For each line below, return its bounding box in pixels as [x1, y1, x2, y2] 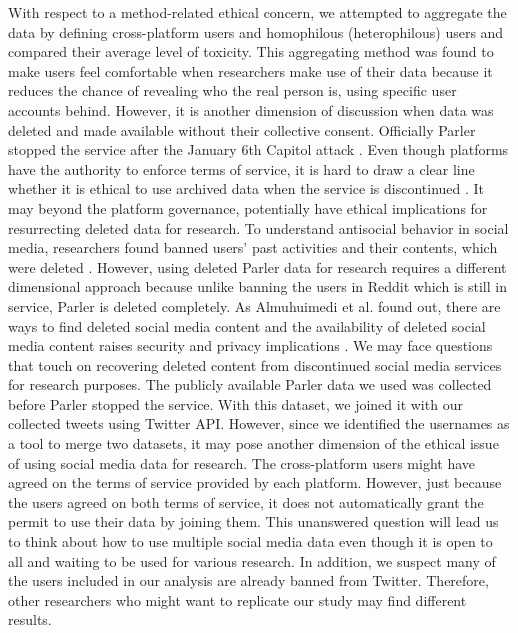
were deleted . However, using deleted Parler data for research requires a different [8, 256, 507, 277]
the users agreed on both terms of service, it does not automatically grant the [8, 491, 484, 512]
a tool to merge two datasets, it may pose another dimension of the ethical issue [8, 433, 499, 454]
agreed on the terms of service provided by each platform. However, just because [8, 472, 502, 493]
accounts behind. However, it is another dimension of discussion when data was [8, 99, 494, 120]
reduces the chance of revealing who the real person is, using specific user [8, 80, 457, 101]
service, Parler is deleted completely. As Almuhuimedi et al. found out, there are [8, 295, 501, 316]
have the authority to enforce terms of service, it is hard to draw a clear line [8, 158, 475, 179]
